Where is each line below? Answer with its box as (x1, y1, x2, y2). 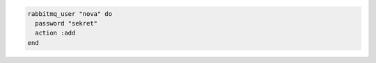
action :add (35, 29, 76, 37)
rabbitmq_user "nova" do (27, 10, 113, 17)
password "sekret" (35, 19, 97, 27)
